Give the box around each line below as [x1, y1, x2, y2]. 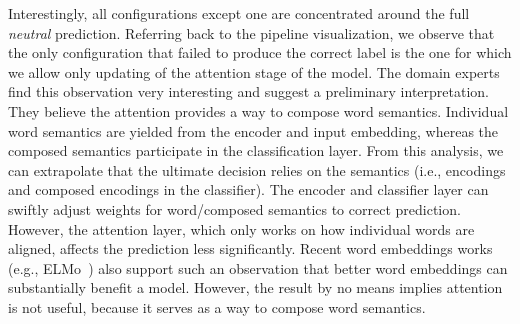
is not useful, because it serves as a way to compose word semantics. [8, 296, 426, 317]
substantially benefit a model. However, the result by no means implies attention [8, 277, 503, 298]
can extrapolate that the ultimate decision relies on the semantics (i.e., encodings [8, 159, 506, 180]
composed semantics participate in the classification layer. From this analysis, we [8, 140, 504, 161]
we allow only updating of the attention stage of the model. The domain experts [8, 61, 500, 82]
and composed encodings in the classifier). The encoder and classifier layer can [8, 179, 489, 200]
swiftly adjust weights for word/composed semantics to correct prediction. [8, 198, 461, 219]
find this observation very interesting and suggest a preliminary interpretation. [8, 81, 489, 102]
